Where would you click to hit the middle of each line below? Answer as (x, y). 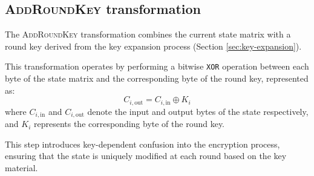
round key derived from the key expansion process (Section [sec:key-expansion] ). (153, 46)
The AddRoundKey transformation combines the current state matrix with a (148, 34)
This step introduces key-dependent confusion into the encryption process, (142, 144)
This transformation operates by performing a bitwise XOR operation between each (157, 66)
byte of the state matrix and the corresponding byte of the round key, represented (157, 78)
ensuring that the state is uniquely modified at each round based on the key (146, 156)
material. (21, 167)
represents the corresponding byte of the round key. (129, 124)
